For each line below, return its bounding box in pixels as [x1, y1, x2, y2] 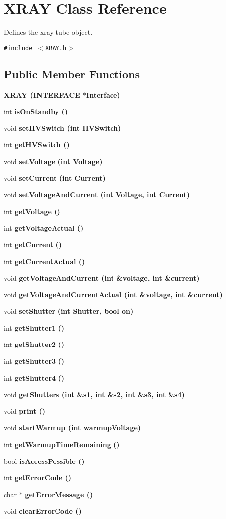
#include [4, 44, 33, 52]
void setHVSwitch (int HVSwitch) [4, 122, 121, 133]
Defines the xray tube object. [4, 27, 93, 37]
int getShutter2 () [4, 339, 64, 349]
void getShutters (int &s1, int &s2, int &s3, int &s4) [4, 389, 185, 400]
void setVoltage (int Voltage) [4, 156, 103, 166]
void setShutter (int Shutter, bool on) [4, 306, 134, 316]
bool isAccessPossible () [4, 456, 85, 466]
